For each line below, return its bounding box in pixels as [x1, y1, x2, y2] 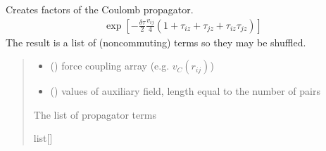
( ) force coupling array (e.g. [50, 58, 170, 73]
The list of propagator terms [33, 107, 156, 122]
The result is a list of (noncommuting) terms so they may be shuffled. [6, 34, 306, 49]
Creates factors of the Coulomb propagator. [6, 2, 194, 16]
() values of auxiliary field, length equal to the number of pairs [50, 84, 320, 98]
